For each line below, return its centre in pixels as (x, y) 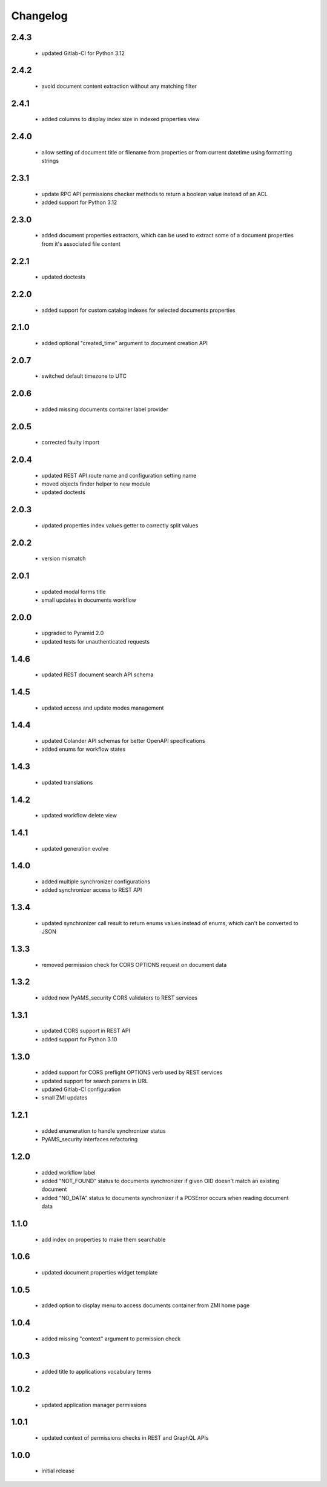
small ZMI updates (64, 1098)
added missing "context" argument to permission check (111, 1339)
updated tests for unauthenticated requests (96, 641)
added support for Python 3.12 (79, 202)
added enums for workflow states (84, 749)
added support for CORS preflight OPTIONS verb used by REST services (132, 1072)
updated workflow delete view (79, 816)
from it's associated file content (81, 244)
